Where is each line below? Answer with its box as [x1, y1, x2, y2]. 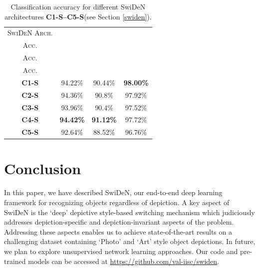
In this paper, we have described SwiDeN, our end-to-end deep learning [4, 187, 223, 198]
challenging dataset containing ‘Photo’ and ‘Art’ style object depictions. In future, [4, 236, 256, 247]
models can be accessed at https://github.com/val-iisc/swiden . [28, 256, 219, 266]
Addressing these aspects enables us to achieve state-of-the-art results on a [4, 226, 232, 237]
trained [4, 256, 26, 266]
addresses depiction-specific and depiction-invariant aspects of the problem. [4, 217, 234, 227]
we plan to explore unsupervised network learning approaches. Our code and [4, 246, 238, 256]
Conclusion [4, 158, 81, 179]
